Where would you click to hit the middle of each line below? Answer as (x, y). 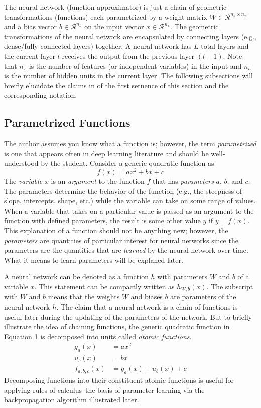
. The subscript (230, 286)
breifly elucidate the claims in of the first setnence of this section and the (116, 85)
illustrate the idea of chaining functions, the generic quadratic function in (117, 326)
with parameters (182, 277)
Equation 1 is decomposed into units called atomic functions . (98, 336)
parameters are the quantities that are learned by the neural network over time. (126, 250)
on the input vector (114, 26)
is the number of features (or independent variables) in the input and (135, 66)
